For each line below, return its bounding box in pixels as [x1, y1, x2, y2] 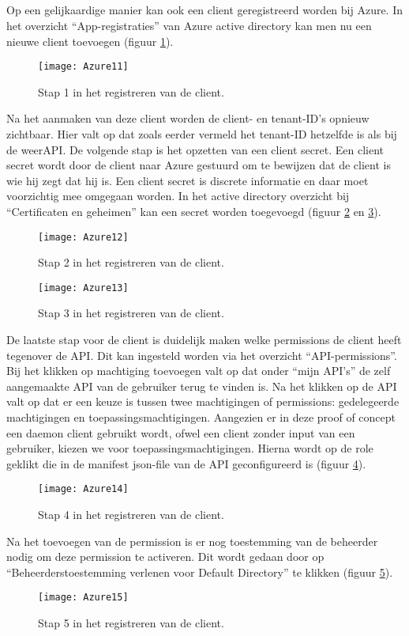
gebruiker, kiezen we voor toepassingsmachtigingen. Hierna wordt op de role [6, 440, 373, 456]
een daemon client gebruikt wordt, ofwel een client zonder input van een [6, 424, 355, 441]
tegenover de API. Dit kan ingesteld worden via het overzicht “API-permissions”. [6, 346, 397, 363]
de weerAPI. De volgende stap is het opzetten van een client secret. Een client [6, 141, 384, 157]
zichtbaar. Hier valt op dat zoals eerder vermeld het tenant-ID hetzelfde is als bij [6, 126, 397, 142]
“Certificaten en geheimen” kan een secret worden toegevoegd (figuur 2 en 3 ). [6, 203, 381, 219]
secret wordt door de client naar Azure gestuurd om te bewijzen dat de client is [6, 157, 391, 173]
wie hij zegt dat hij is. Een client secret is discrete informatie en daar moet [6, 172, 369, 188]
